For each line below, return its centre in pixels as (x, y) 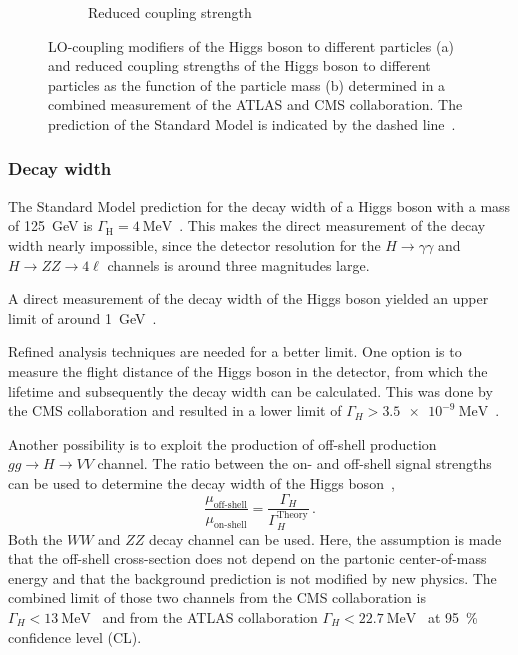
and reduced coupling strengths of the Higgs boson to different (239, 65)
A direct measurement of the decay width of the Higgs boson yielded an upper (248, 298)
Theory (292, 515)
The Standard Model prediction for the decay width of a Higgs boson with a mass (259, 205)
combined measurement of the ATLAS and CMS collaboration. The (255, 104)
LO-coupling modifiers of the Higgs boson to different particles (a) (251, 45)
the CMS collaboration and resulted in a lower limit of (175, 410)
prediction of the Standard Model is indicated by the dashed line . (252, 123)
